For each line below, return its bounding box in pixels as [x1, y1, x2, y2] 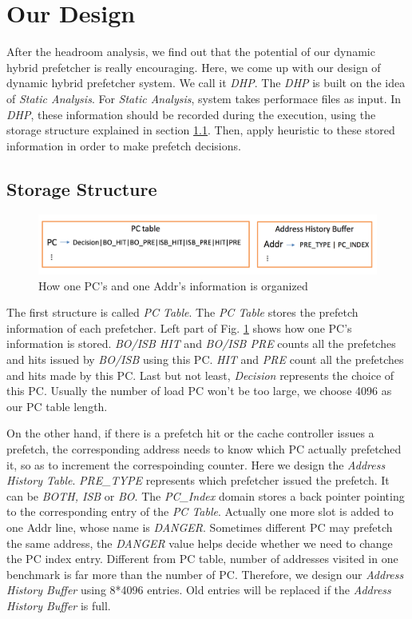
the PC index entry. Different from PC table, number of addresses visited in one [6, 550, 398, 567]
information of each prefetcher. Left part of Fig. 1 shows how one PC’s [6, 319, 352, 336]
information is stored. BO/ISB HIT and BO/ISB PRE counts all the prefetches [6, 335, 396, 352]
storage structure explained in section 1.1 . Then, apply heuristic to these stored [6, 122, 395, 138]
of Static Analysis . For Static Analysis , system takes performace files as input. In [6, 90, 402, 106]
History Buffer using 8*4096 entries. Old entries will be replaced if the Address [6, 581, 391, 598]
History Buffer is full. [6, 597, 111, 613]
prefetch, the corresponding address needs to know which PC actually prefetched [6, 441, 402, 457]
